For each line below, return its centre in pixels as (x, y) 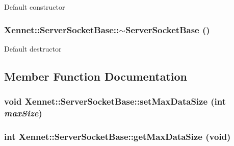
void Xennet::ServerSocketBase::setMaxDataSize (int (115, 101)
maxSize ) (23, 113)
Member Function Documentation (96, 76)
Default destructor (33, 48)
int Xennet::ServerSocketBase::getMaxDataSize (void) (118, 136)
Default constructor (35, 7)
